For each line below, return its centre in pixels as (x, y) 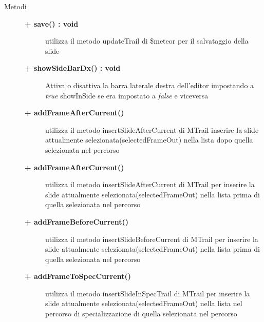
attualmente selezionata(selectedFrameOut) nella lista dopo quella (149, 140)
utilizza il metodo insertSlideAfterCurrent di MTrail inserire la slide (152, 129)
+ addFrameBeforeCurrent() (77, 221)
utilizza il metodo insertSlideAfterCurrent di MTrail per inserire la (150, 184)
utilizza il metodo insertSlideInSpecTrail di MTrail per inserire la (148, 293)
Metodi (15, 6)
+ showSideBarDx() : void (73, 68)
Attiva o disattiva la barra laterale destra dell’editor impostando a (150, 85)
